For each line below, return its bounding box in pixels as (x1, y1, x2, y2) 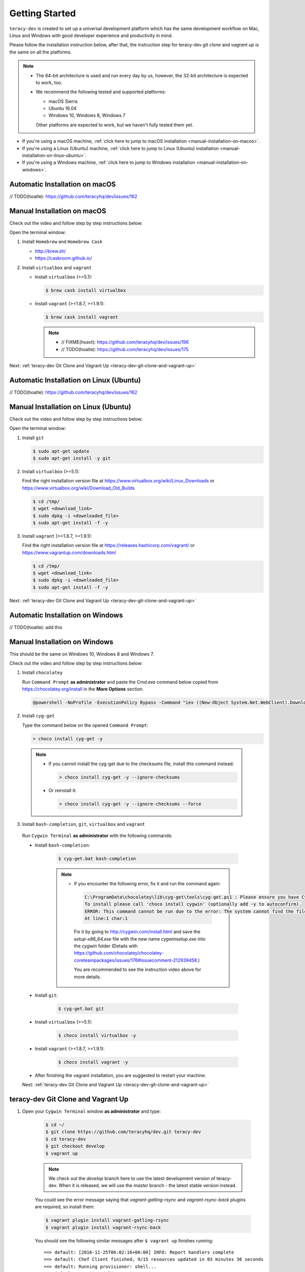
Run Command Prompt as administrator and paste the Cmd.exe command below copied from (22, 679, 219, 685)
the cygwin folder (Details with (74, 943, 138, 949)
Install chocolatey (22, 670, 63, 676)
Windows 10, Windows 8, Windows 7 (48, 112, 126, 119)
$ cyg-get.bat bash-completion (58, 855, 137, 861)
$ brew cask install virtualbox (45, 287, 127, 293)
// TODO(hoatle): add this (9, 624, 63, 630)
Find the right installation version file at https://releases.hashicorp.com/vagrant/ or (22, 542, 195, 548)
